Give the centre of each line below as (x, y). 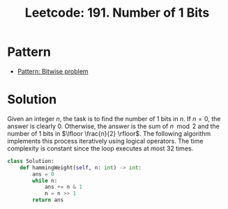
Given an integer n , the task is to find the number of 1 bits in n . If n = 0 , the (114, 118)
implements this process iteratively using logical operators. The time (105, 141)
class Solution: (31, 161)
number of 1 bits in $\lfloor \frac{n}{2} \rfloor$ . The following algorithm (109, 133)
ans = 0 (43, 174)
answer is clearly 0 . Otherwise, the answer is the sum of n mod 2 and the (113, 126)
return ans (48, 200)
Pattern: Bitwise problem (53, 71)
